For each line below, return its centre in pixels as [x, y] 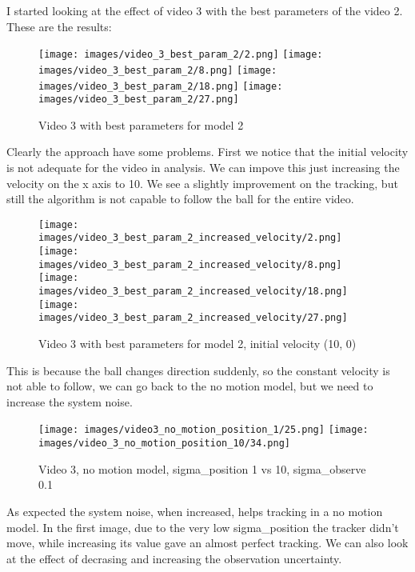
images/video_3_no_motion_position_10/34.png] [164, 444]
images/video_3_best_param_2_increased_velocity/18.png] [193, 292]
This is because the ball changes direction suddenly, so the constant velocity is [198, 370]
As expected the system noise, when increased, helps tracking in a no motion [195, 511]
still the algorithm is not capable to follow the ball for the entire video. [180, 199]
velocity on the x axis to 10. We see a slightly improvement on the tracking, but [202, 183]
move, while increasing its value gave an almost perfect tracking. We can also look [207, 543]
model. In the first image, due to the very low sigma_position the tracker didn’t [203, 527]
